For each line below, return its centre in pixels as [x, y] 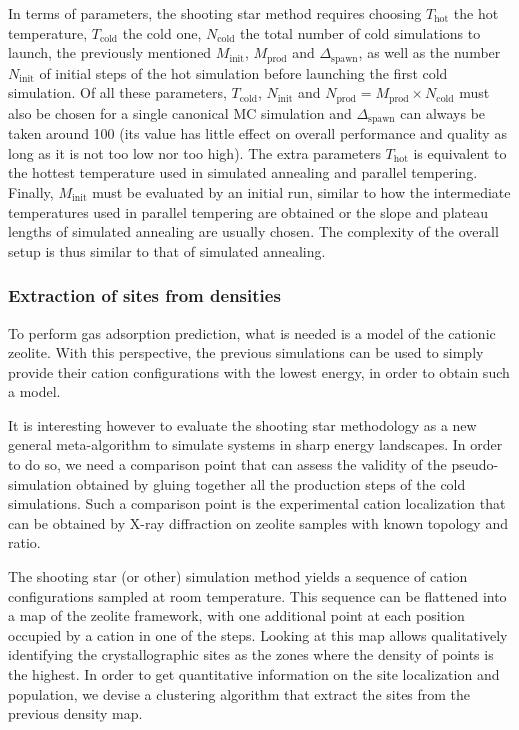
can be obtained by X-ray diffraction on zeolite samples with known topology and [258, 522]
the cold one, [162, 32]
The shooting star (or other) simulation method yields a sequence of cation [238, 576]
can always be [443, 112]
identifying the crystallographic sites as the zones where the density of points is [251, 654]
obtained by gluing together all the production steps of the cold [271, 483]
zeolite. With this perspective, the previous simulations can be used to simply [246, 352]
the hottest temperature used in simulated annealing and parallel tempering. [243, 172]
